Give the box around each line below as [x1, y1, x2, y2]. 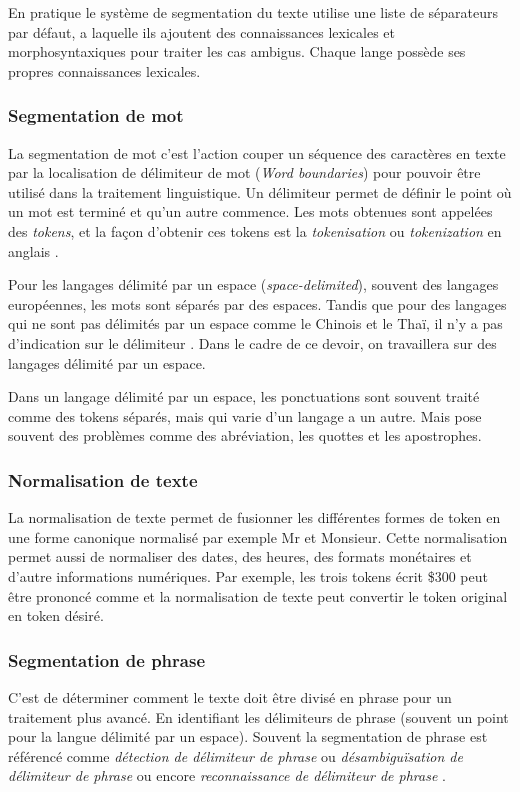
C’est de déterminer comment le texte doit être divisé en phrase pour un [8, 686, 452, 707]
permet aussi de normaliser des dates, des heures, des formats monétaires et [8, 546, 472, 567]
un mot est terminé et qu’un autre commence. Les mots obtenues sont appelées [8, 201, 493, 222]
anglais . [8, 240, 59, 261]
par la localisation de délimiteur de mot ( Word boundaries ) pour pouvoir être [8, 162, 481, 183]
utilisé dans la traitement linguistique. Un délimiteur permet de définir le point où [8, 181, 512, 202]
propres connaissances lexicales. [8, 60, 201, 81]
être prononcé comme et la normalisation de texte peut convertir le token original [8, 585, 508, 606]
